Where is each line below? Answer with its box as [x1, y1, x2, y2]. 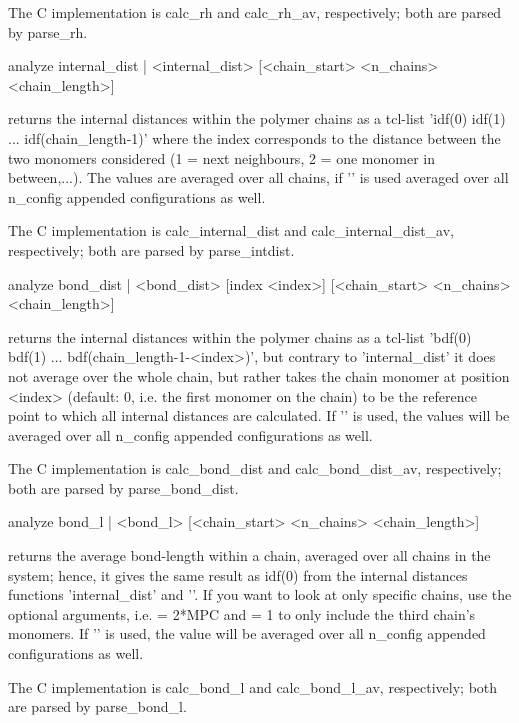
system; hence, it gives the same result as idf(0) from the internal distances [8, 564, 468, 585]
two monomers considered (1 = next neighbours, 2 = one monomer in [8, 147, 435, 168]
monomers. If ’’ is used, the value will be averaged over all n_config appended [8, 623, 486, 644]
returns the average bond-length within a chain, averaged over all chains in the [8, 545, 491, 566]
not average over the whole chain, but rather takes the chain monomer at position [8, 365, 510, 386]
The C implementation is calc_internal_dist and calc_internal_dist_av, [8, 220, 454, 241]
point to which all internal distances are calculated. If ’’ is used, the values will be [8, 405, 510, 426]
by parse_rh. [8, 21, 88, 42]
